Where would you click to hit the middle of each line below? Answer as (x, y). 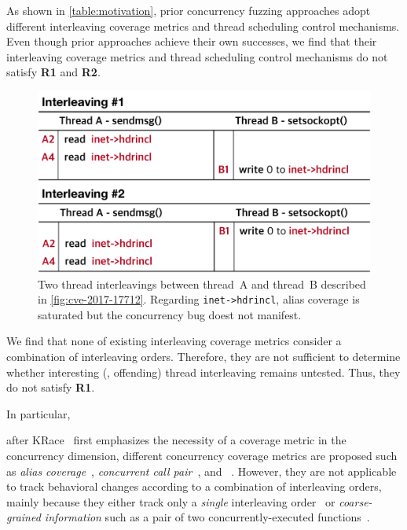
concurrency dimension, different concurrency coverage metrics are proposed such (202, 456)
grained (24, 517)
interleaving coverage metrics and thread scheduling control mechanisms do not (197, 56)
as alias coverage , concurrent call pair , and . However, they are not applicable (202, 471)
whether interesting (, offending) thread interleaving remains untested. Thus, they (203, 372)
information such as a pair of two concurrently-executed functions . (207, 517)
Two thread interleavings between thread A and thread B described (202, 283)
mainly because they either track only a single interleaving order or (171, 501)
